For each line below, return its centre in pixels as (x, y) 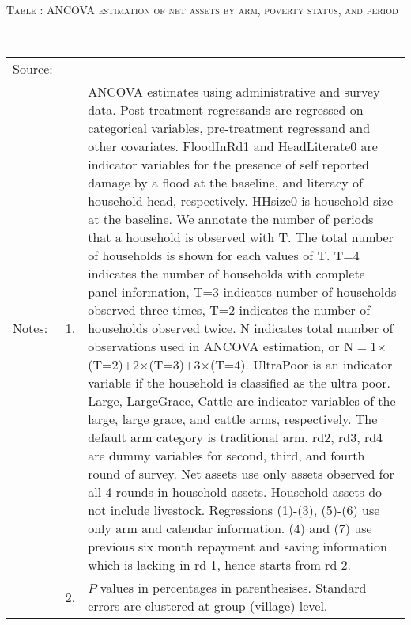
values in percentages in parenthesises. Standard (233, 588)
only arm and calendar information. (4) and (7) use (230, 528)
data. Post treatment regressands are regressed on (226, 110)
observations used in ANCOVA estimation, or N (221, 347)
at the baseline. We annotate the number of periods (231, 219)
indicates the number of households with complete (226, 274)
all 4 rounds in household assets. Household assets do (235, 492)
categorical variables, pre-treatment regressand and (229, 128)
